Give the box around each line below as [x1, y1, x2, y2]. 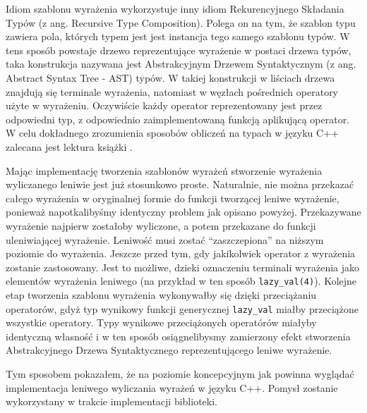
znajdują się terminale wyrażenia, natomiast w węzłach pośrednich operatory [6, 84, 339, 99]
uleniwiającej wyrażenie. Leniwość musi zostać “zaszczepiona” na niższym [6, 232, 324, 247]
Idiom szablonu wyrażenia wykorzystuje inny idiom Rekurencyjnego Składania [6, 1, 344, 16]
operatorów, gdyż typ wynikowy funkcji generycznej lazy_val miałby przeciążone [6, 301, 359, 316]
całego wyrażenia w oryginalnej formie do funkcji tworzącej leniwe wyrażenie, [6, 190, 339, 205]
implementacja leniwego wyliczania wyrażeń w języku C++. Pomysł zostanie [6, 380, 338, 395]
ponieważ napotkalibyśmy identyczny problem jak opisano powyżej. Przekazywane [6, 204, 361, 219]
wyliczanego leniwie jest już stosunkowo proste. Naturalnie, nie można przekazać [6, 177, 354, 192]
